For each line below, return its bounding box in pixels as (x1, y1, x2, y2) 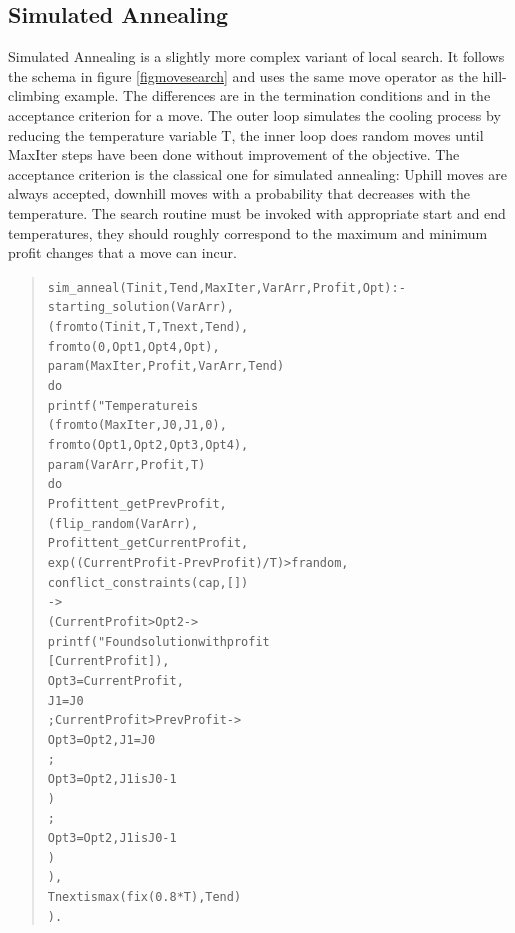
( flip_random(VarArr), (47, 516, 199, 531)
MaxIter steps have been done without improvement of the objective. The (8, 144, 460, 165)
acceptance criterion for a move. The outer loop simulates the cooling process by (8, 104, 501, 125)
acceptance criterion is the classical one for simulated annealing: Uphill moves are (8, 163, 508, 184)
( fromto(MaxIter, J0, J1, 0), (47, 418, 227, 433)
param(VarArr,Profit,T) (47, 457, 206, 472)
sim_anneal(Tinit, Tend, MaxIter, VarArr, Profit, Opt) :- (47, 280, 406, 295)
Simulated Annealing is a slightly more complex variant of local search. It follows (8, 46, 505, 67)
